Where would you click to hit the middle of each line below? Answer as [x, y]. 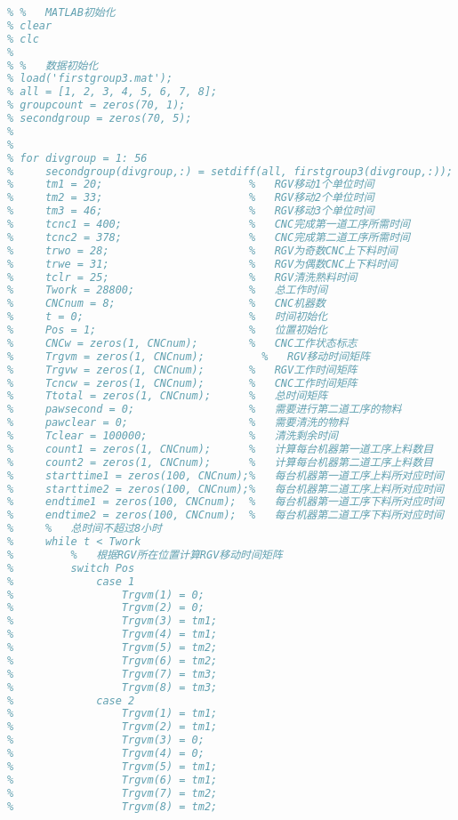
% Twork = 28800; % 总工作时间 [168, 290]
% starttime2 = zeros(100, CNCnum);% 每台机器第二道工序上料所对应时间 [225, 489]
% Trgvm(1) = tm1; [112, 714]
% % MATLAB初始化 [61, 12]
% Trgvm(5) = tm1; [112, 766]
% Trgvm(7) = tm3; [112, 674]
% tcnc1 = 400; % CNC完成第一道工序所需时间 [209, 224]
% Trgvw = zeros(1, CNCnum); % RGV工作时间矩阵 [182, 370]
